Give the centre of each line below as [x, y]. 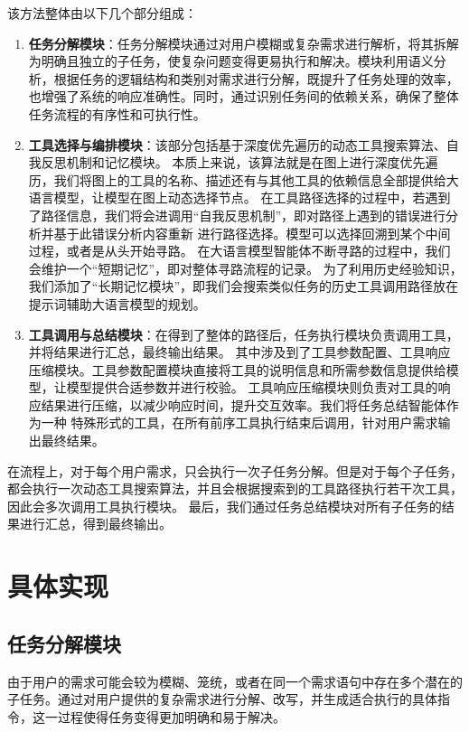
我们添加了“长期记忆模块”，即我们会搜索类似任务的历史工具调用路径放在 [244, 286]
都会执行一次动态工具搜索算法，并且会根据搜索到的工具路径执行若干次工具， [235, 488]
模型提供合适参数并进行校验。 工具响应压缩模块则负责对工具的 [252, 387]
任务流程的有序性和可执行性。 [117, 113]
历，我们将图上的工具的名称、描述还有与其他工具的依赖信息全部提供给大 [244, 179]
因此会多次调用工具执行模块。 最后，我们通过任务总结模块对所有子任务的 [225, 506]
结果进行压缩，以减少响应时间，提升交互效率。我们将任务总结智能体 [244, 404]
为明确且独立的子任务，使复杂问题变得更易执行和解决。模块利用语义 [231, 61]
